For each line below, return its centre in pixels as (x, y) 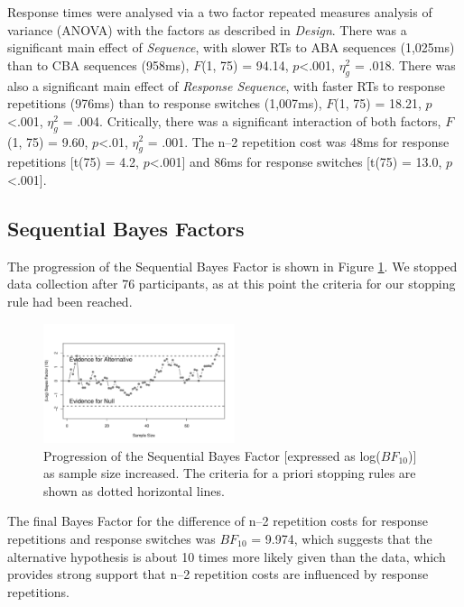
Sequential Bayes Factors (126, 228)
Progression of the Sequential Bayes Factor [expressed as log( (212, 455)
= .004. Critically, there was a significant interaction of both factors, (252, 120)
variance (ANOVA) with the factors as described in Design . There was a (207, 29)
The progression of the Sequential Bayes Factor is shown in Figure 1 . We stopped (232, 266)
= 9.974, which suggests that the (342, 538)
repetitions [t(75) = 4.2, (73, 162)
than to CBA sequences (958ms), (98, 64)
